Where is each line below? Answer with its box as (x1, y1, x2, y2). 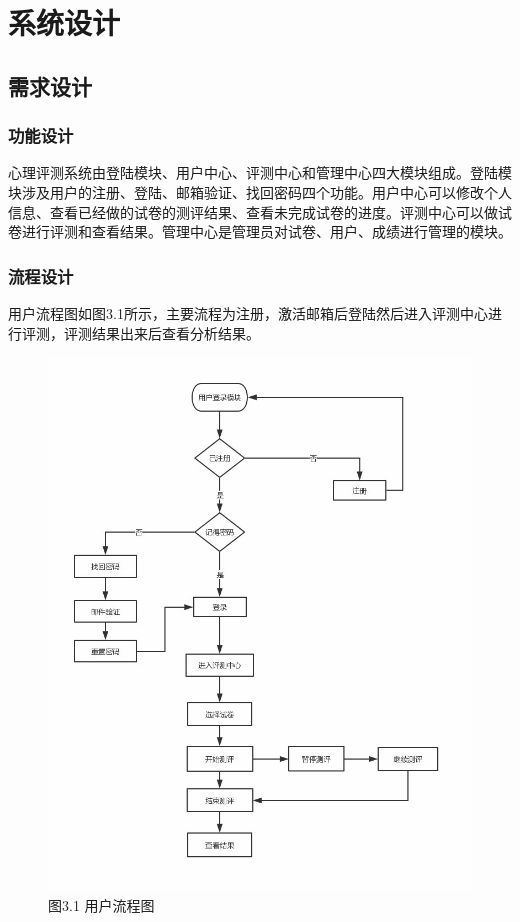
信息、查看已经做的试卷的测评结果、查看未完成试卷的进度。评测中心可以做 (8, 201, 498, 222)
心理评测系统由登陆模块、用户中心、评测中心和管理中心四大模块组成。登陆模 (8, 162, 512, 183)
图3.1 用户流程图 (48, 894, 155, 915)
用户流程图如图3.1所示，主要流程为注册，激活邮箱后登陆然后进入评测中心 (8, 302, 488, 323)
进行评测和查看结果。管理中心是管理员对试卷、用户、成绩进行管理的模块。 (21, 221, 512, 242)
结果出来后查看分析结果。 (91, 322, 260, 343)
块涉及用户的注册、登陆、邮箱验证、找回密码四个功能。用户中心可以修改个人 (8, 181, 512, 202)
